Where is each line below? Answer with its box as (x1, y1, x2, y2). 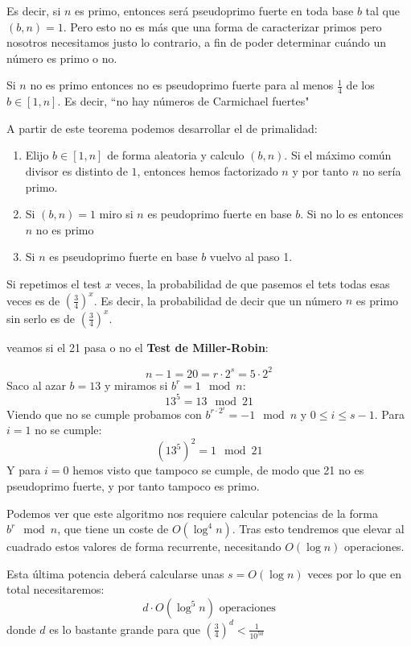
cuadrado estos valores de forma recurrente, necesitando (6, 538, 282, 555)
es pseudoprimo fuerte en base (49, 248, 198, 265)
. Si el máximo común (284, 147, 392, 164)
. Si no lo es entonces (300, 205, 404, 222)
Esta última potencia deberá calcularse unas (6, 565, 224, 582)
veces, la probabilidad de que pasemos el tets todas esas (115, 275, 390, 292)
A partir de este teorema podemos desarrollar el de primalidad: (6, 119, 318, 136)
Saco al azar (6, 376, 66, 393)
